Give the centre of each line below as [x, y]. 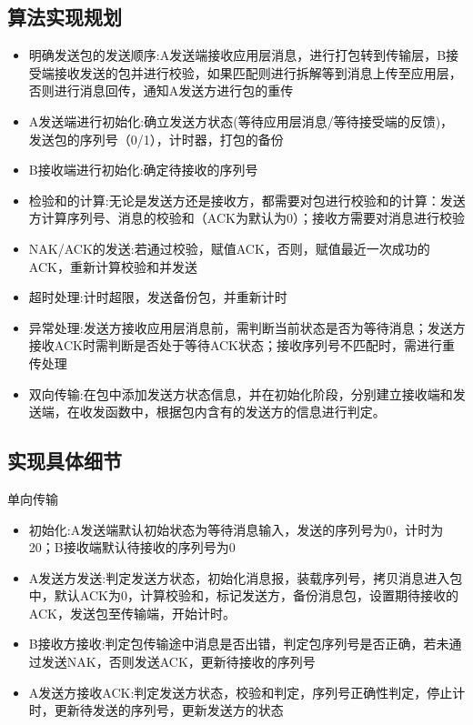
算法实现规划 [65, 17]
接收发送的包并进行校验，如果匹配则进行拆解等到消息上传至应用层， [258, 72]
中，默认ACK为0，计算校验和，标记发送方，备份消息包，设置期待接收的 [243, 595]
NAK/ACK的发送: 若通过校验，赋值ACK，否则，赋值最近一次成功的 [229, 248]
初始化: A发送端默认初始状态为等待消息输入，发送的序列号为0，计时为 [236, 529]
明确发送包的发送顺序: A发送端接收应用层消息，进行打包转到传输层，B [237, 55]
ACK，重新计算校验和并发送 [113, 266]
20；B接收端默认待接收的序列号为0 [132, 547]
